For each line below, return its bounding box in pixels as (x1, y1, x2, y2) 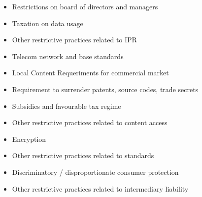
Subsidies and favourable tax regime (12, 100, 121, 111)
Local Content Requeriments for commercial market (12, 67, 169, 78)
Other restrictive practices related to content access (12, 117, 168, 128)
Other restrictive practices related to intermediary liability (12, 183, 189, 194)
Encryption (12, 133, 46, 144)
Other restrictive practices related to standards (12, 150, 154, 161)
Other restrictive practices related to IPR (12, 34, 137, 45)
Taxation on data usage (12, 18, 83, 28)
